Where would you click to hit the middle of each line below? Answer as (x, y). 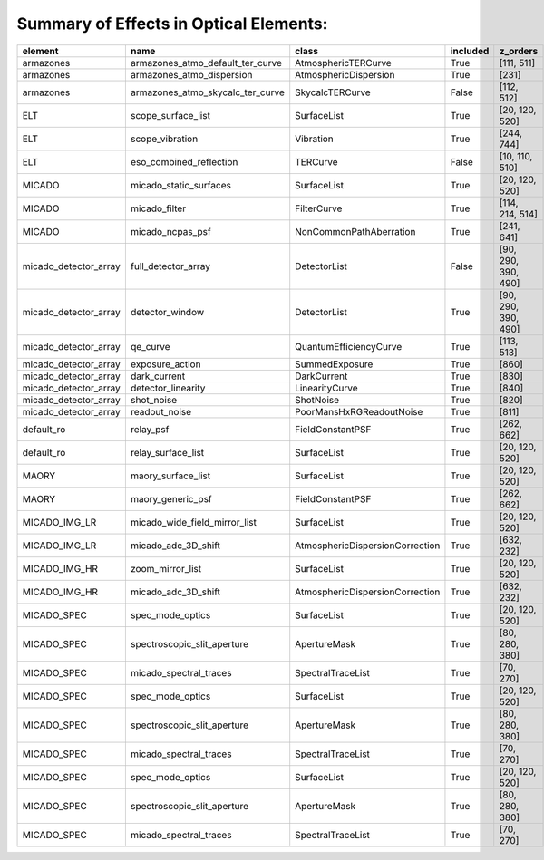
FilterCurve (319, 208)
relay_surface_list (167, 452)
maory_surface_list (170, 476)
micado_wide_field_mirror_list (194, 522)
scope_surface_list (170, 115)
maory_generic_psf (171, 498)
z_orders (519, 51)
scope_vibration (164, 139)
